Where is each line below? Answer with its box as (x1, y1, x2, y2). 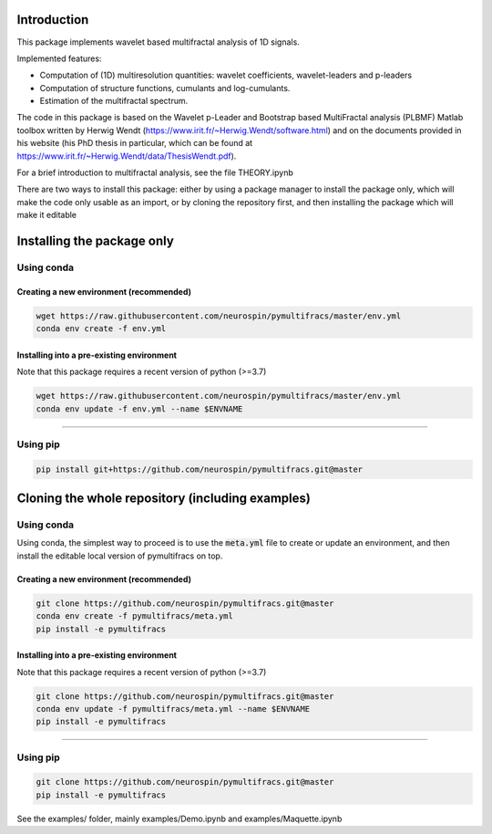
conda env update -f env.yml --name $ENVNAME (36, 403, 243, 414)
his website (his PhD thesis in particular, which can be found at (16, 138, 253, 149)
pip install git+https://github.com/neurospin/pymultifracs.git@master (36, 464, 364, 474)
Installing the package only (16, 234, 175, 249)
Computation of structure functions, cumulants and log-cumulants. (39, 82, 291, 93)
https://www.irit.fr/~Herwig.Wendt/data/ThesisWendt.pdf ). (16, 151, 237, 162)
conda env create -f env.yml (36, 324, 167, 334)
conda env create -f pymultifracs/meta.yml (36, 611, 234, 621)
